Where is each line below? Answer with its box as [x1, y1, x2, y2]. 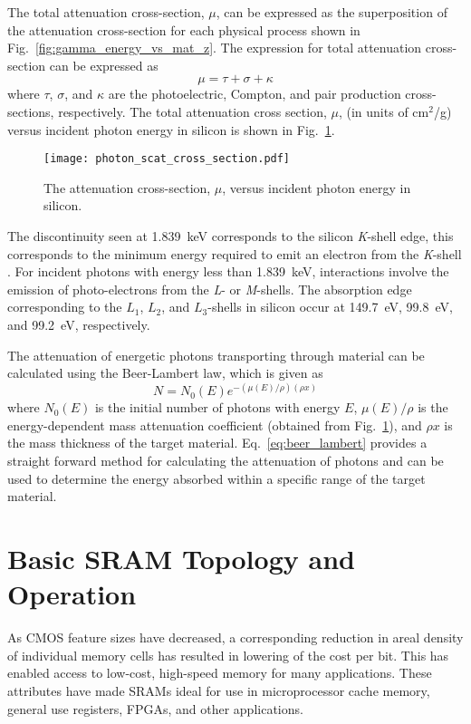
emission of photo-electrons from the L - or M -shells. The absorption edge [7, 279, 412, 298]
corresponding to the [7, 297, 122, 316]
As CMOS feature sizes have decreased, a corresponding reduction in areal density [7, 628, 464, 647]
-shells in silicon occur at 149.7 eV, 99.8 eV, [207, 297, 453, 316]
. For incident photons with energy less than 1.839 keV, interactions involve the [7, 262, 449, 281]
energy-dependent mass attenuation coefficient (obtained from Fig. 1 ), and [7, 415, 422, 434]
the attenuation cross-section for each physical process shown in [7, 20, 360, 39]
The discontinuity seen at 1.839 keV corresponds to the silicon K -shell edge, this [7, 227, 454, 245]
